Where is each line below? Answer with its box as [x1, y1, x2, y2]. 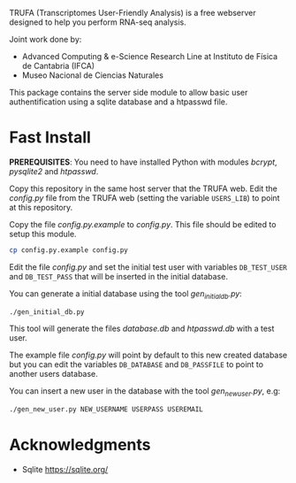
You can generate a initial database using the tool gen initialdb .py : [9, 287, 243, 301]
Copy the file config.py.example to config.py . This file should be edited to [9, 218, 277, 229]
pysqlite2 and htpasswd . [9, 165, 99, 176]
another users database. [9, 369, 99, 379]
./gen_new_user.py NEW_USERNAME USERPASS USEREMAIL [9, 405, 203, 414]
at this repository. [9, 202, 73, 212]
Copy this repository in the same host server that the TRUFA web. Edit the [9, 183, 278, 194]
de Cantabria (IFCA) [21, 61, 95, 71]
